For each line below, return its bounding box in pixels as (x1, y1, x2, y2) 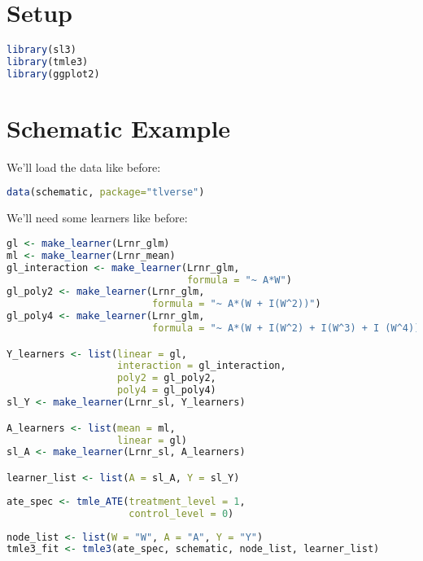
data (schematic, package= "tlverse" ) (7, 186, 205, 199)
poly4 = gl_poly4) (117, 384, 216, 397)
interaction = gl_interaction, (117, 360, 286, 372)
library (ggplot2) (7, 68, 100, 80)
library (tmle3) (7, 56, 89, 68)
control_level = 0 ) (129, 507, 234, 519)
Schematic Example (7, 111, 231, 144)
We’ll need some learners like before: (7, 209, 188, 226)
